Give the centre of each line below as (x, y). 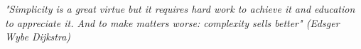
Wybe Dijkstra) (38, 37)
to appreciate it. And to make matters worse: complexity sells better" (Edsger (172, 22)
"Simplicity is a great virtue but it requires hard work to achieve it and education (180, 9)
